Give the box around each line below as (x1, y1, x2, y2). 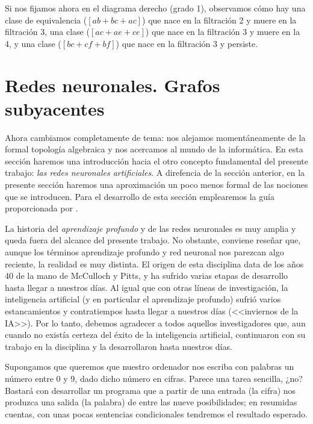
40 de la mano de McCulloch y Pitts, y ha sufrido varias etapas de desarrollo (5, 269, 288, 282)
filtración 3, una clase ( (5, 25, 90, 38)
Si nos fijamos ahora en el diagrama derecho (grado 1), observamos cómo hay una (5, 2, 306, 14)
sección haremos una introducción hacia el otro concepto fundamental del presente (5, 154, 308, 167)
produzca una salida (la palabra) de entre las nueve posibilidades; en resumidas (5, 396, 297, 408)
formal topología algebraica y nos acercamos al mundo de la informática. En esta (5, 143, 303, 155)
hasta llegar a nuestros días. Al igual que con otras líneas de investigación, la (5, 281, 288, 293)
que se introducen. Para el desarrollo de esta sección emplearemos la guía (5, 190, 274, 202)
